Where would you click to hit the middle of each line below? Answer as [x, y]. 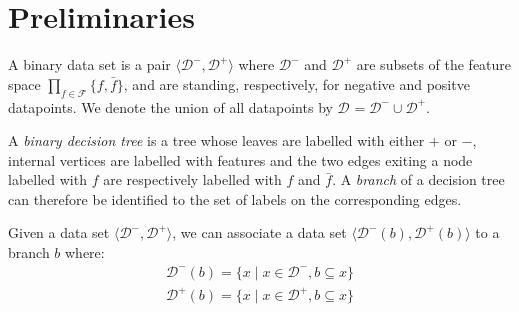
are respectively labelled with [192, 179]
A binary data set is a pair [89, 64]
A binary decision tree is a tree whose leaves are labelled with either [216, 140]
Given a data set [59, 232]
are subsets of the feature [434, 64]
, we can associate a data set [259, 232]
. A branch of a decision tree [418, 179]
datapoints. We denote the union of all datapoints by [170, 106]
